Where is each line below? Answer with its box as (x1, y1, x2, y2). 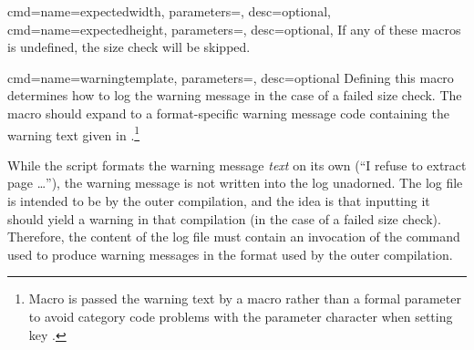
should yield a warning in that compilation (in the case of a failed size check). (7, 209, 441, 228)
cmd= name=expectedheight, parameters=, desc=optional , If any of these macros (7, 19, 461, 38)
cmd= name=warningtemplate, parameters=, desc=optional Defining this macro (7, 67, 454, 87)
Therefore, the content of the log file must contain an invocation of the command (7, 227, 460, 246)
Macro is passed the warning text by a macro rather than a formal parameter (28, 289, 461, 308)
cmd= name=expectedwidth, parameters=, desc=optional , (7, 2, 331, 20)
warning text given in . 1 (7, 122, 140, 144)
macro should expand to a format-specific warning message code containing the (7, 103, 449, 122)
